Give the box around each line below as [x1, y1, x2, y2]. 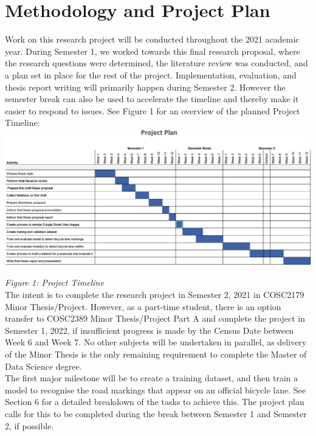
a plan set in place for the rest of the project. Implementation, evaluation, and [5, 68, 297, 81]
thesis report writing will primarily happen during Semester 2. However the [5, 80, 286, 93]
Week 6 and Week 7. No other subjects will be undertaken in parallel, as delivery [5, 336, 307, 348]
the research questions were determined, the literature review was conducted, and [5, 57, 308, 69]
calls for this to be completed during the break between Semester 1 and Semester [5, 407, 307, 420]
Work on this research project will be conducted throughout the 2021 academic [5, 33, 300, 46]
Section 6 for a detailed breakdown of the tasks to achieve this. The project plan [5, 395, 304, 408]
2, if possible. [5, 419, 54, 432]
